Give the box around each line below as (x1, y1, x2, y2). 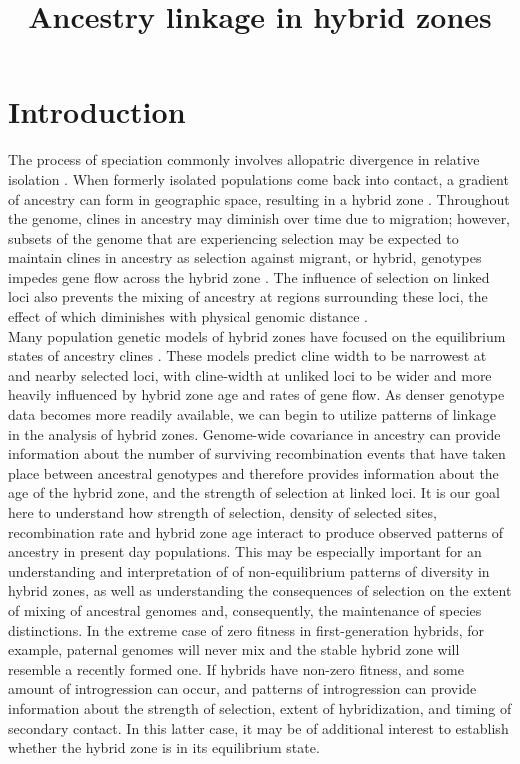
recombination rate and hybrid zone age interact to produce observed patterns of (8, 521, 504, 542)
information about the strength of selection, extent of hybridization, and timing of (8, 697, 512, 718)
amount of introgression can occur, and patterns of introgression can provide (8, 678, 477, 699)
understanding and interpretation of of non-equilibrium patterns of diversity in (8, 560, 490, 581)
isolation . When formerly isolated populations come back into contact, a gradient (8, 168, 509, 189)
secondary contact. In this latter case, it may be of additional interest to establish (8, 717, 509, 738)
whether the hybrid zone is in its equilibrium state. (8, 737, 320, 758)
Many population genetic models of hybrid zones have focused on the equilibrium (8, 325, 506, 346)
